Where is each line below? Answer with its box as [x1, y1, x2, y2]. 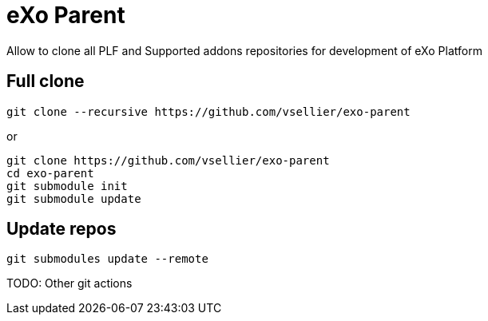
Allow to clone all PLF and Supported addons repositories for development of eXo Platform [6, 43, 482, 57]
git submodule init [6, 179, 128, 192]
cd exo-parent [6, 166, 94, 180]
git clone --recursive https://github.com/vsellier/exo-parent [6, 105, 411, 118]
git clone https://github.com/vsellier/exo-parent [6, 153, 330, 167]
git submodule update [6, 192, 141, 205]
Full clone [6, 71, 85, 92]
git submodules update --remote [6, 252, 208, 266]
